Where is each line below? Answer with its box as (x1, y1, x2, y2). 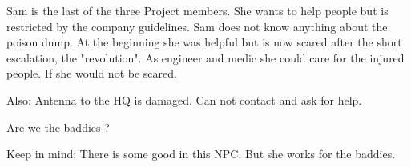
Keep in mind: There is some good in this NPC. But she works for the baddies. (6, 145, 396, 162)
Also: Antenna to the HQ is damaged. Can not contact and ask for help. (6, 91, 362, 108)
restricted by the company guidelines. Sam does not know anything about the (6, 18, 388, 34)
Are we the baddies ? (6, 118, 110, 135)
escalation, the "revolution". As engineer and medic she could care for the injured (6, 49, 405, 66)
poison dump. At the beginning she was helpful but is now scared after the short (6, 34, 402, 50)
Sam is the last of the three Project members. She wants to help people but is (6, 2, 389, 18)
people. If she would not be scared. (6, 65, 177, 82)
